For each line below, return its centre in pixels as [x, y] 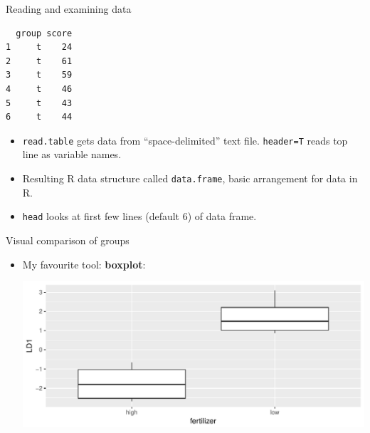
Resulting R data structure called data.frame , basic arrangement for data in [190, 178]
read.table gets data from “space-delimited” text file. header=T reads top [185, 140]
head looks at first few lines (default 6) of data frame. [139, 216]
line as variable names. [72, 154]
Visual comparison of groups [68, 240]
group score [44, 33]
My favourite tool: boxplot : [84, 264]
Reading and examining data [69, 9]
